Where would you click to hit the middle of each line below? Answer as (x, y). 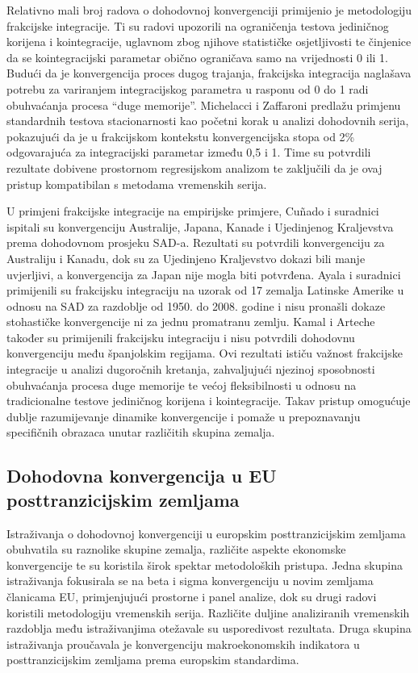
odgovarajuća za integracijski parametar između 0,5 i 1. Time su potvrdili (189, 152)
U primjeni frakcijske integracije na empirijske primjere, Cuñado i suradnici (193, 211)
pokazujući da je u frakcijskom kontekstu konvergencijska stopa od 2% (181, 136)
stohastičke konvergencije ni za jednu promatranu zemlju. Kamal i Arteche (191, 322)
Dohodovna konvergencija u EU (142, 476)
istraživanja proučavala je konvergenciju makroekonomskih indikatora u (183, 644)
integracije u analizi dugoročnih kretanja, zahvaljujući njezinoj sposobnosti (191, 369)
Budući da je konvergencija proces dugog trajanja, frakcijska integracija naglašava (209, 73)
